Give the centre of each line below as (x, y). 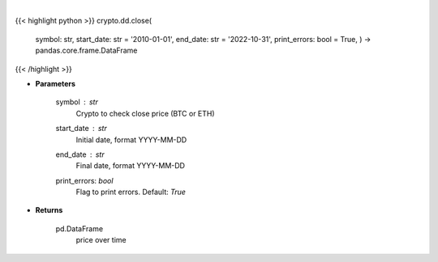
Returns (49, 210)
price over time (101, 240)
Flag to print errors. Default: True (131, 192)
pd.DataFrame (79, 228)
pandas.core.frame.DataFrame (86, 51)
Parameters (56, 83)
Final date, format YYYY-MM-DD (131, 166)
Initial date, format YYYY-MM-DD (131, 139)
